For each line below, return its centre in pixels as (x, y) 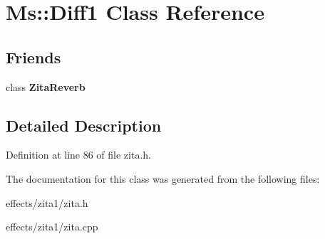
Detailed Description (84, 125)
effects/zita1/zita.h (47, 202)
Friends (33, 57)
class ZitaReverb (46, 86)
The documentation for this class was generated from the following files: (163, 178)
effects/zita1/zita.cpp (52, 227)
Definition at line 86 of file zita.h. (78, 155)
